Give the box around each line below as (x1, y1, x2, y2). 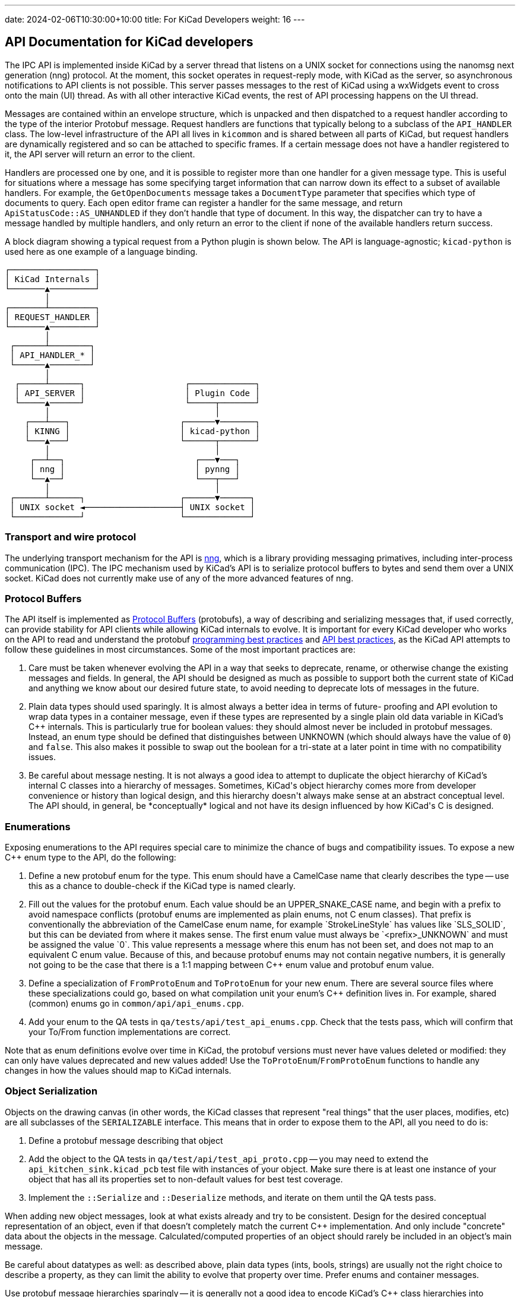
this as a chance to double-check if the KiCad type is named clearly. (28, 881, 296, 891)
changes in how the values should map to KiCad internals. (5, 1065, 232, 1076)
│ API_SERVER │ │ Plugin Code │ (14, 388, 260, 398)
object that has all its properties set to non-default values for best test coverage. (28, 1173, 343, 1184)
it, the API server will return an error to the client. (5, 148, 195, 159)
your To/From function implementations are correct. (28, 1027, 231, 1037)
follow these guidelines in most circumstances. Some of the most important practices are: (5, 644, 356, 655)
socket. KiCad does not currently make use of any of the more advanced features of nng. (5, 572, 354, 583)
